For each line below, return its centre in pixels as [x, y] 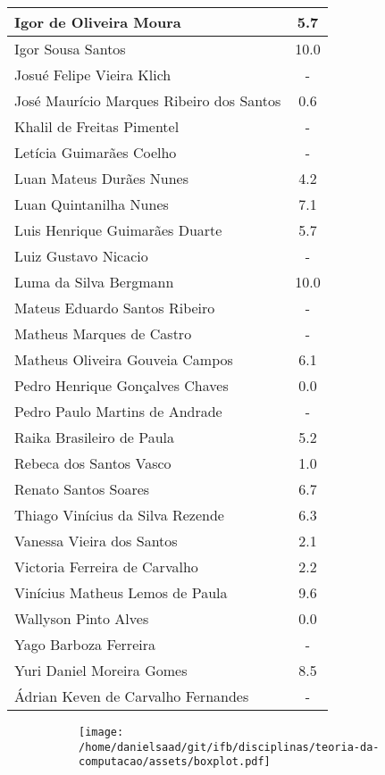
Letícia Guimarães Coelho [96, 152]
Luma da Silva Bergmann [94, 282]
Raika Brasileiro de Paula [95, 437]
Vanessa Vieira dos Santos [96, 541]
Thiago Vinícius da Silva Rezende [119, 515]
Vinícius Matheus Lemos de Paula [121, 592]
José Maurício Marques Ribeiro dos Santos [148, 100]
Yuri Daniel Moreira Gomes [101, 670]
